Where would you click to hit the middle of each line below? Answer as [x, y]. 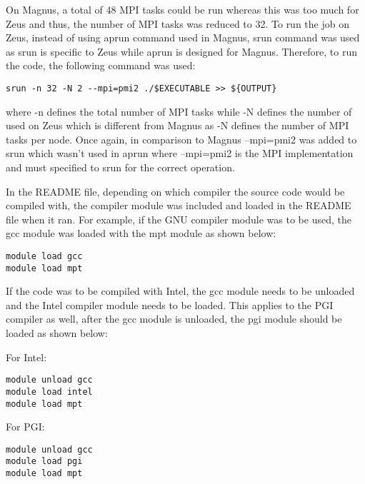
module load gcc [44, 256]
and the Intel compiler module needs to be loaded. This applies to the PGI [170, 304]
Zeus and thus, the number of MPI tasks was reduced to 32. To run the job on [177, 23]
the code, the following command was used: [101, 65]
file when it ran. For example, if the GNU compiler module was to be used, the [179, 219]
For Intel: [26, 357]
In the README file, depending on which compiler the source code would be [175, 191]
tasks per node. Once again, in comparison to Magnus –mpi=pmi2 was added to [181, 139]
